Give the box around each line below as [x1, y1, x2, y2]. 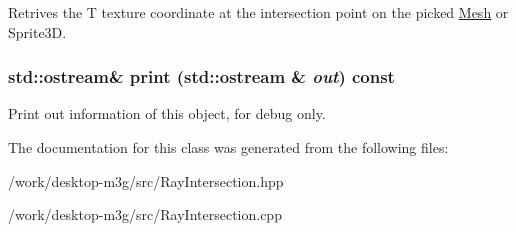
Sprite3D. [8, 21, 67, 42]
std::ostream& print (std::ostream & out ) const [8, 64, 395, 89]
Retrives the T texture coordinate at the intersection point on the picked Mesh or [8, 2, 509, 22]
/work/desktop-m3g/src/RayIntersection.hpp [8, 170, 284, 191]
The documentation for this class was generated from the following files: [8, 137, 449, 157]
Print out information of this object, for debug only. [8, 103, 326, 124]
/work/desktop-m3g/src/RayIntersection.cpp [8, 204, 282, 225]
